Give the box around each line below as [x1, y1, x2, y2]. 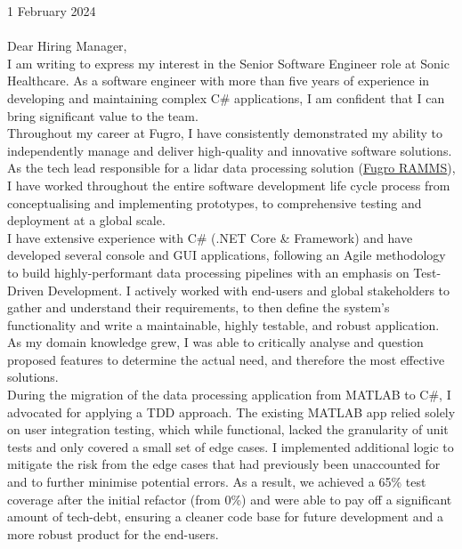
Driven [7, 280, 45, 299]
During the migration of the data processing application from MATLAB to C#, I [7, 385, 451, 404]
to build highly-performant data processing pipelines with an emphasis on [7, 262, 409, 281]
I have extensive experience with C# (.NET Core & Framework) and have [7, 228, 413, 246]
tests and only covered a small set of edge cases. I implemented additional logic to [7, 437, 454, 456]
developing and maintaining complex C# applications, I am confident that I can [7, 88, 445, 107]
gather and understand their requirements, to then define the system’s [7, 298, 390, 317]
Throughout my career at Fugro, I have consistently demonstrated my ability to [7, 124, 443, 142]
